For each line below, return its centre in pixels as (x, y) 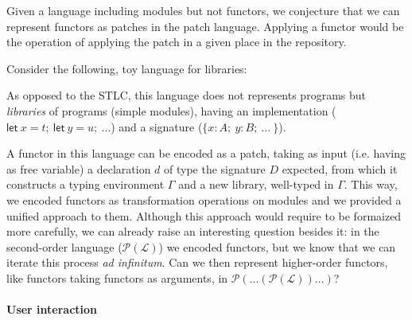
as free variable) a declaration (79, 168)
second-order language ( (64, 246)
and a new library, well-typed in (256, 184)
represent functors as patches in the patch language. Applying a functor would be (205, 26)
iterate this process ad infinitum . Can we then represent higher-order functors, (197, 262)
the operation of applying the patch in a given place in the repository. (177, 42)
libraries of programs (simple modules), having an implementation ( (171, 110)
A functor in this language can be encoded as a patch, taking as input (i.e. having (206, 153)
